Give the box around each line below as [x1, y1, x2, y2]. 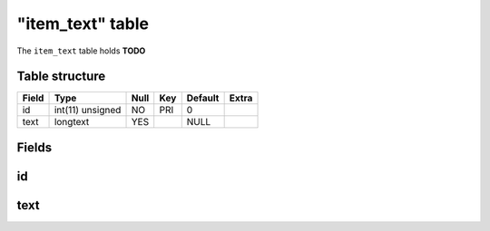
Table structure [16, 69, 106, 84]
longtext [54, 116, 90, 129]
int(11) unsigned [54, 104, 122, 117]
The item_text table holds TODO [16, 45, 146, 56]
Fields [16, 140, 53, 155]
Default [186, 91, 220, 104]
